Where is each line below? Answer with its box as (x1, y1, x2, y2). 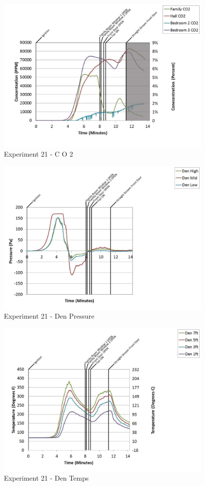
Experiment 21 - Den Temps (4, 473, 89, 483)
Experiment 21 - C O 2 (4, 149, 73, 159)
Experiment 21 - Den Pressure (4, 311, 95, 321)
